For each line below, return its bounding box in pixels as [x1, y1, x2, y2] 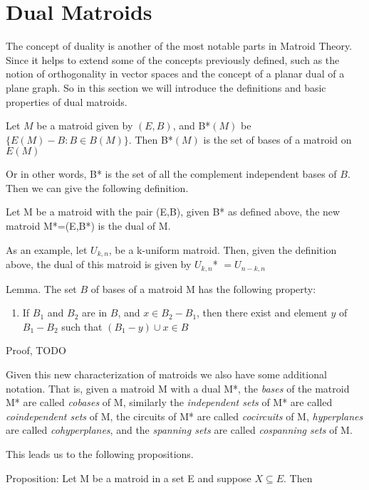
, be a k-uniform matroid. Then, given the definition [108, 242, 337, 257]
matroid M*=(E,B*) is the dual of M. [6, 218, 171, 233]
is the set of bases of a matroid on [203, 132, 352, 147]
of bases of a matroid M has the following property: [90, 281, 316, 296]
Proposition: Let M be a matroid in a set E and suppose [6, 470, 251, 485]
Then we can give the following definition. [6, 180, 189, 195]
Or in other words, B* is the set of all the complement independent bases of [6, 166, 337, 181]
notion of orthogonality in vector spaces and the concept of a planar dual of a [6, 66, 345, 81]
